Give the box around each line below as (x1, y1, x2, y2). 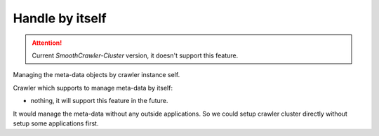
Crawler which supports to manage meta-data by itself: (13, 83, 173, 92)
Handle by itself (13, 11, 107, 26)
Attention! (32, 39, 62, 47)
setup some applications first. (13, 119, 99, 128)
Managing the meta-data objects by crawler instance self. (13, 71, 180, 79)
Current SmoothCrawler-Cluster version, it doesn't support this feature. (32, 51, 239, 60)
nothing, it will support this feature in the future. (30, 97, 168, 105)
